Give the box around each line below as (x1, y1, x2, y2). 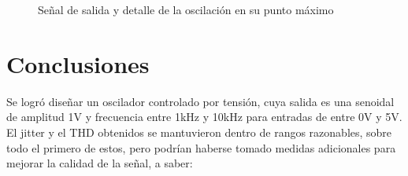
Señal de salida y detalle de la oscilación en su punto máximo (38, 2, 334, 17)
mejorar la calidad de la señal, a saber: (6, 155, 193, 171)
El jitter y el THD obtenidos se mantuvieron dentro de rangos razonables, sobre (6, 123, 392, 140)
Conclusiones (6, 47, 150, 79)
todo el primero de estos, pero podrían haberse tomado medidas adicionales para (6, 139, 396, 156)
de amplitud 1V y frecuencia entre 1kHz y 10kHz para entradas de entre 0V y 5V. (6, 108, 402, 125)
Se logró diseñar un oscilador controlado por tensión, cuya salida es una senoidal (6, 93, 395, 109)
